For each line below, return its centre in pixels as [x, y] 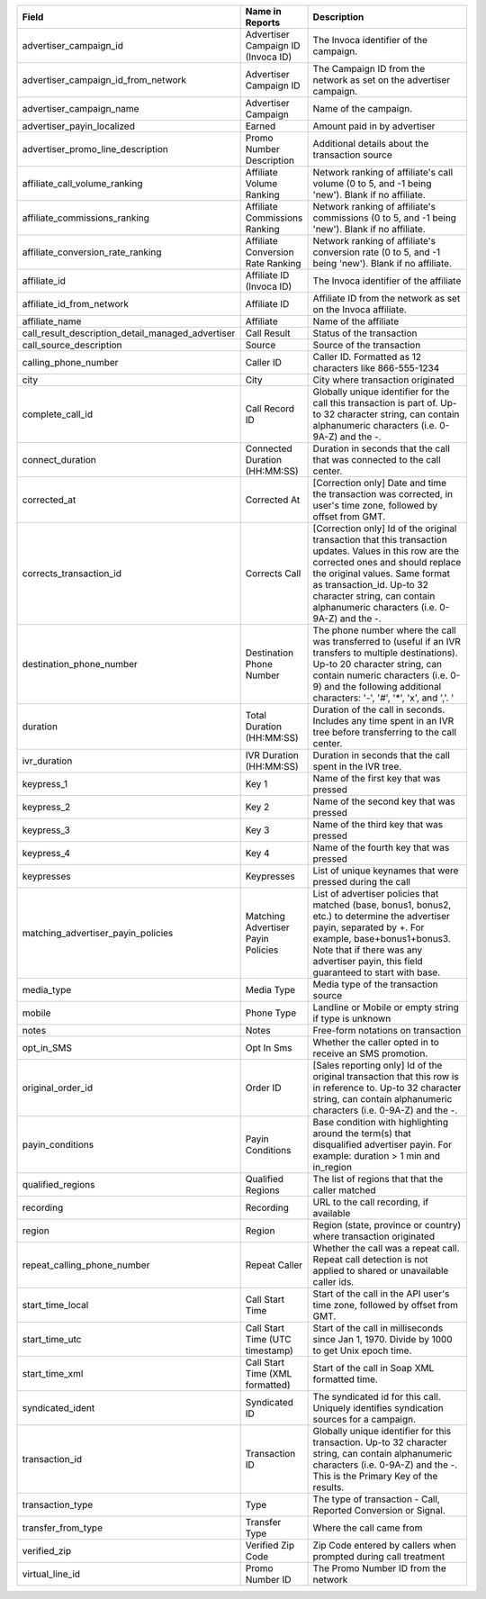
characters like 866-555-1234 [376, 368]
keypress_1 [45, 784]
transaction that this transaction [380, 540]
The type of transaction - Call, [376, 1499]
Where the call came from [368, 1528]
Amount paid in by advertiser [374, 126]
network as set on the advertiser [382, 80]
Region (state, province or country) [387, 1225]
